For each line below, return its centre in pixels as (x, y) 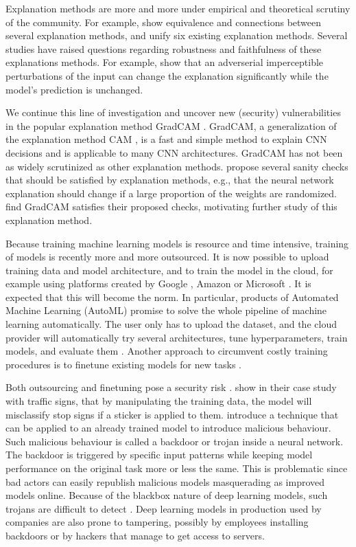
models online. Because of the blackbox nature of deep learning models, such (167, 495)
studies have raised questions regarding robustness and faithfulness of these (164, 48)
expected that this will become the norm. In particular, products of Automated (172, 297)
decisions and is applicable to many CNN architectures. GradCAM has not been (174, 152)
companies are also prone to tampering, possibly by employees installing (157, 522)
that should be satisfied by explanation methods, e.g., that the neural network (170, 180)
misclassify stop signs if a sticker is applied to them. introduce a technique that (172, 414)
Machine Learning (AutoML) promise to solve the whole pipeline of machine (166, 310)
